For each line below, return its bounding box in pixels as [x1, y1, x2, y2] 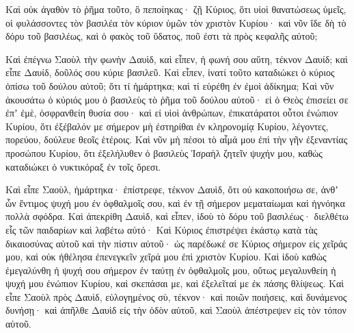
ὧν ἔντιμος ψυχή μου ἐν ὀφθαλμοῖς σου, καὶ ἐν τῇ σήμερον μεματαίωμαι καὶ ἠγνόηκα [5, 195, 345, 210]
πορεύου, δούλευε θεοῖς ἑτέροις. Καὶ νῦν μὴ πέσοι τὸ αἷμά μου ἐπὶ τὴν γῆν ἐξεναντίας [5, 132, 348, 147]
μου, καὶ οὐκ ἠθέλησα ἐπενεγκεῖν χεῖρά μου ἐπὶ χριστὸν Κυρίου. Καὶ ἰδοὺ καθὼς [5, 249, 327, 264]
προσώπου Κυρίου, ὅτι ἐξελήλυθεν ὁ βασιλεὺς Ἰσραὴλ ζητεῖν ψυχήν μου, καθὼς [5, 145, 323, 160]
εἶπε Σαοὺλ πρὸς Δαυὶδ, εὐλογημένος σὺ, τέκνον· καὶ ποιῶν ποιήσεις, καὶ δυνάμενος [5, 289, 347, 304]
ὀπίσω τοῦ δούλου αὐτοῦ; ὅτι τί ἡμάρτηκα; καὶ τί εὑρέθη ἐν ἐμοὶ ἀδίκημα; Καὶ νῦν [5, 78, 334, 92]
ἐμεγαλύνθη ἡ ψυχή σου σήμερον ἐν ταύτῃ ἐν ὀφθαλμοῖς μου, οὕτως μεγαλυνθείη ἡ [5, 262, 336, 277]
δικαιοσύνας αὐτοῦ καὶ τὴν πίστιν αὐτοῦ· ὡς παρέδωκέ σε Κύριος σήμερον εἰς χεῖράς [5, 236, 347, 250]
